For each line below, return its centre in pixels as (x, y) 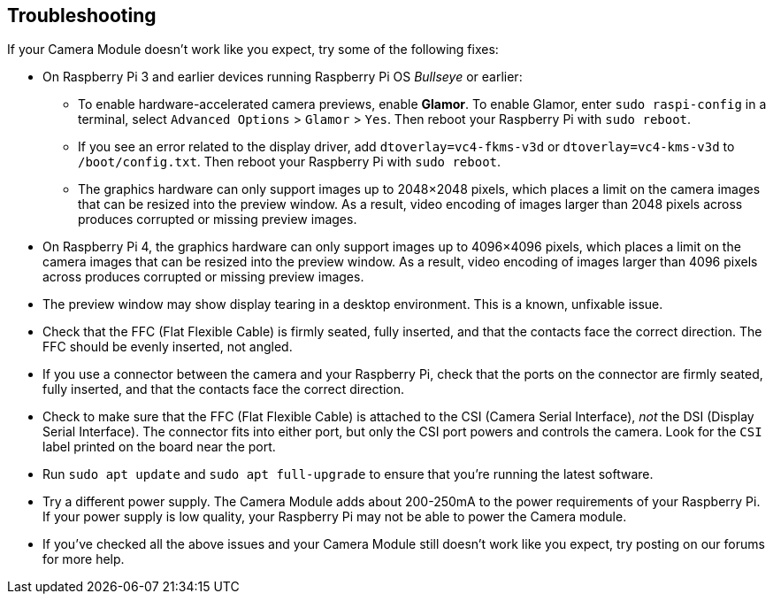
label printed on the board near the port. (159, 447)
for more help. (84, 559)
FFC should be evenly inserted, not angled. (168, 347)
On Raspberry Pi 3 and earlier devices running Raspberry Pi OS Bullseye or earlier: (283, 77)
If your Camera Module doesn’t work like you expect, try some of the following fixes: (253, 50)
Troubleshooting (82, 15)
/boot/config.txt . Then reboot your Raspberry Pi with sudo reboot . (290, 162)
